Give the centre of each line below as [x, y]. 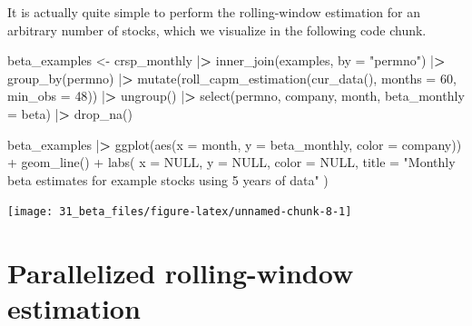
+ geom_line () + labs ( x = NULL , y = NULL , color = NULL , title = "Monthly [231, 162]
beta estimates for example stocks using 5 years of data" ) [168, 179]
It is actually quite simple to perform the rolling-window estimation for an [214, 12]
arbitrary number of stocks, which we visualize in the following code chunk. [217, 30]
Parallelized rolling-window [181, 273]
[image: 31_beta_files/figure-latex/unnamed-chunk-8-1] [180, 212]
